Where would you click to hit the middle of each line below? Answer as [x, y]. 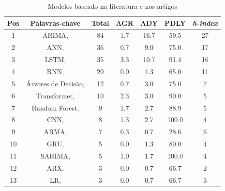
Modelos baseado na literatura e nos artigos [112, 6]
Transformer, [55, 95]
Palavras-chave [55, 23]
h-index [205, 23]
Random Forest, [55, 107]
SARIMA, [55, 155]
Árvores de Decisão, [55, 83]
